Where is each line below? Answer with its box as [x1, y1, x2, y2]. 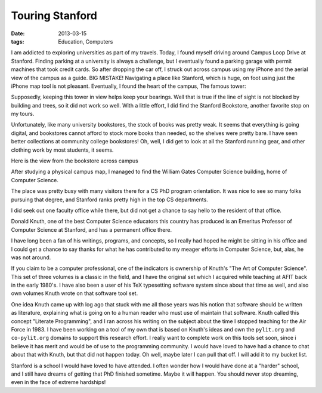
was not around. [11, 254, 51, 261]
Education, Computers [58, 38, 113, 45]
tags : [11, 38, 24, 45]
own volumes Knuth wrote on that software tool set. [11, 290, 138, 297]
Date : [11, 30, 25, 37]
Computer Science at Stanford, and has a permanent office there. [11, 226, 172, 233]
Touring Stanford [11, 9, 98, 22]
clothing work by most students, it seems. [11, 146, 114, 153]
